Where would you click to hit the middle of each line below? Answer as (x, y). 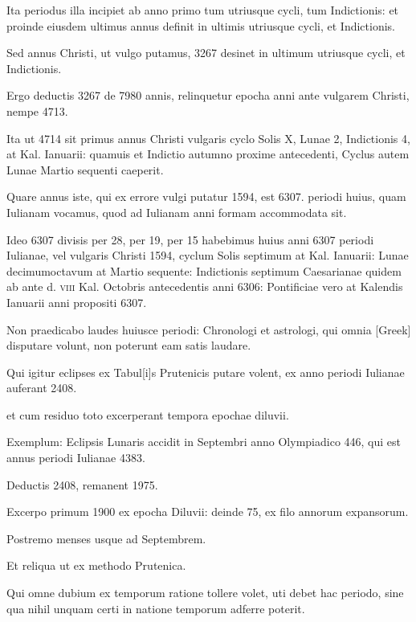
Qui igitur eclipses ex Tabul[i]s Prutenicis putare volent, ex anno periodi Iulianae (206, 372)
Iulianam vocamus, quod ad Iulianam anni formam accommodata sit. (177, 212)
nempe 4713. (37, 110)
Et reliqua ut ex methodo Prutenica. (96, 565)
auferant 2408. (42, 388)
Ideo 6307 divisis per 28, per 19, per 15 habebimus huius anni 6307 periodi (190, 239)
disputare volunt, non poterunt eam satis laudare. (129, 345)
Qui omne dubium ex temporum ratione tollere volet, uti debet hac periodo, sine (205, 593)
